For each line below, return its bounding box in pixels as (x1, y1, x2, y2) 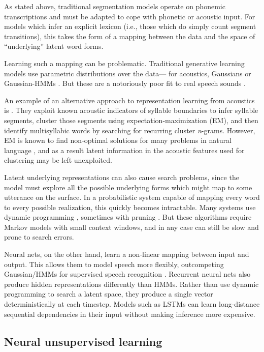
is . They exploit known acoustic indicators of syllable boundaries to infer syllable (4, 105, 258, 115)
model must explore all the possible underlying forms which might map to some (4, 182, 252, 192)
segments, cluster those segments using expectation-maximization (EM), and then (4, 114, 258, 125)
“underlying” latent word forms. (4, 41, 104, 51)
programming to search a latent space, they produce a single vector (4, 288, 213, 299)
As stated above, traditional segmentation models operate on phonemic (4, 1, 225, 11)
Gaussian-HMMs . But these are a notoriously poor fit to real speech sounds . (4, 78, 246, 89)
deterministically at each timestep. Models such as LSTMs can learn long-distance (4, 299, 260, 309)
